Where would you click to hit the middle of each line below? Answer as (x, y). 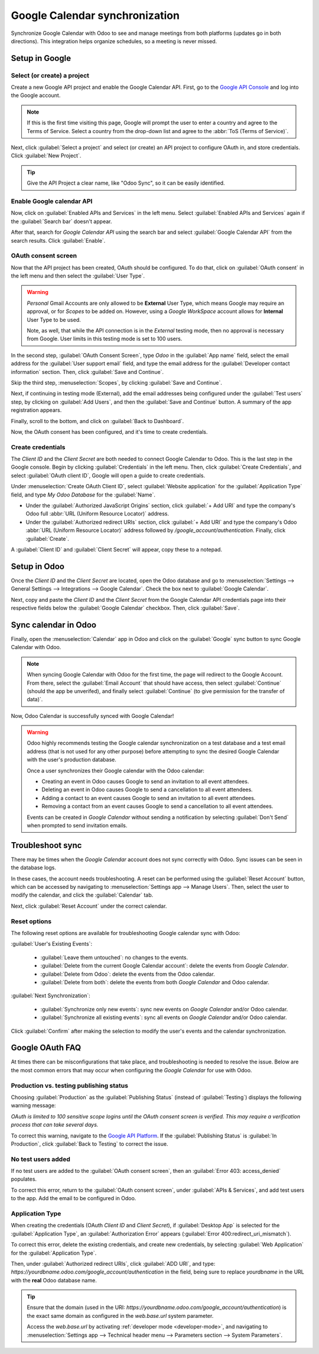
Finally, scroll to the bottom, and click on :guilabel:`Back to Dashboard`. (97, 421)
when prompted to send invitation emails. (77, 825)
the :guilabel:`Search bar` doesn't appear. (61, 221)
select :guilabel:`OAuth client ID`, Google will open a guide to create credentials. (108, 475)
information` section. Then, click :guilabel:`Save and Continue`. (87, 372)
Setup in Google (41, 58)
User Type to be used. (54, 320)
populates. (24, 1179)
